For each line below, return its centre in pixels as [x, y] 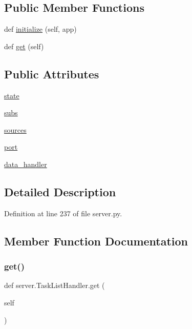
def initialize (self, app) [40, 29]
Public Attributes [52, 74]
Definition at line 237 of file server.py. [63, 213]
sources [15, 129]
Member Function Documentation [96, 241]
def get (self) [24, 46]
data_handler [26, 164]
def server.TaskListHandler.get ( [55, 285]
